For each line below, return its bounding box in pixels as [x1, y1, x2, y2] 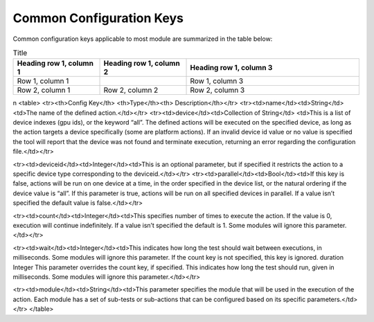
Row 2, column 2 [103, 85, 159, 95]
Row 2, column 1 [17, 85, 71, 95]
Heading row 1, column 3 [190, 63, 273, 73]
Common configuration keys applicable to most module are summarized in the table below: [12, 35, 273, 43]
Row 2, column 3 [190, 85, 245, 95]
